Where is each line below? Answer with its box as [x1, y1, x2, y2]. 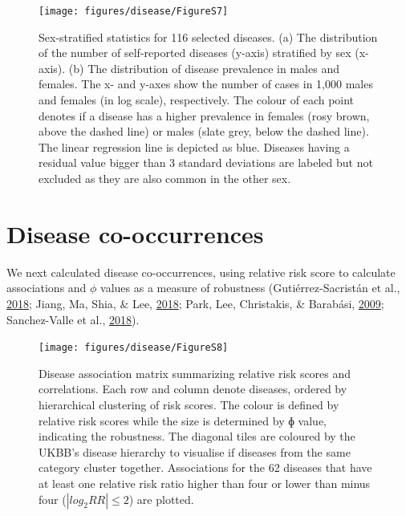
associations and [6, 279, 87, 296]
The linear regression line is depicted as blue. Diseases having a [39, 138, 350, 155]
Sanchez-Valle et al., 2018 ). [6, 311, 140, 327]
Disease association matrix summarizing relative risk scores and [39, 364, 351, 381]
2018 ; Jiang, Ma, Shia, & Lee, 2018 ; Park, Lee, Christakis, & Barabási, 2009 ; [6, 295, 384, 311]
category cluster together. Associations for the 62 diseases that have [39, 459, 372, 476]
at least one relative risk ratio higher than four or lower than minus [39, 474, 371, 491]
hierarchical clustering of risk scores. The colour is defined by [39, 396, 339, 412]
